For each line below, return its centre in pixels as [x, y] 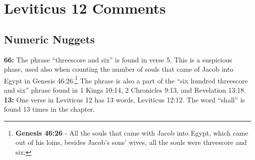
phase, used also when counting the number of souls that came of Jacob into [119, 69]
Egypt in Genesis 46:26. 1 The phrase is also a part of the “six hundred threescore [126, 80]
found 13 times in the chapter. [50, 109]
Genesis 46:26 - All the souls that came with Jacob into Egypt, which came [132, 132]
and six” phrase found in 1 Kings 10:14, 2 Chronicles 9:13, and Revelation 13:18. [125, 90]
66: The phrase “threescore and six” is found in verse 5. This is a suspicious [118, 59]
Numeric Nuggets [50, 39]
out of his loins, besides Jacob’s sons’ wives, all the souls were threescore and [131, 142]
